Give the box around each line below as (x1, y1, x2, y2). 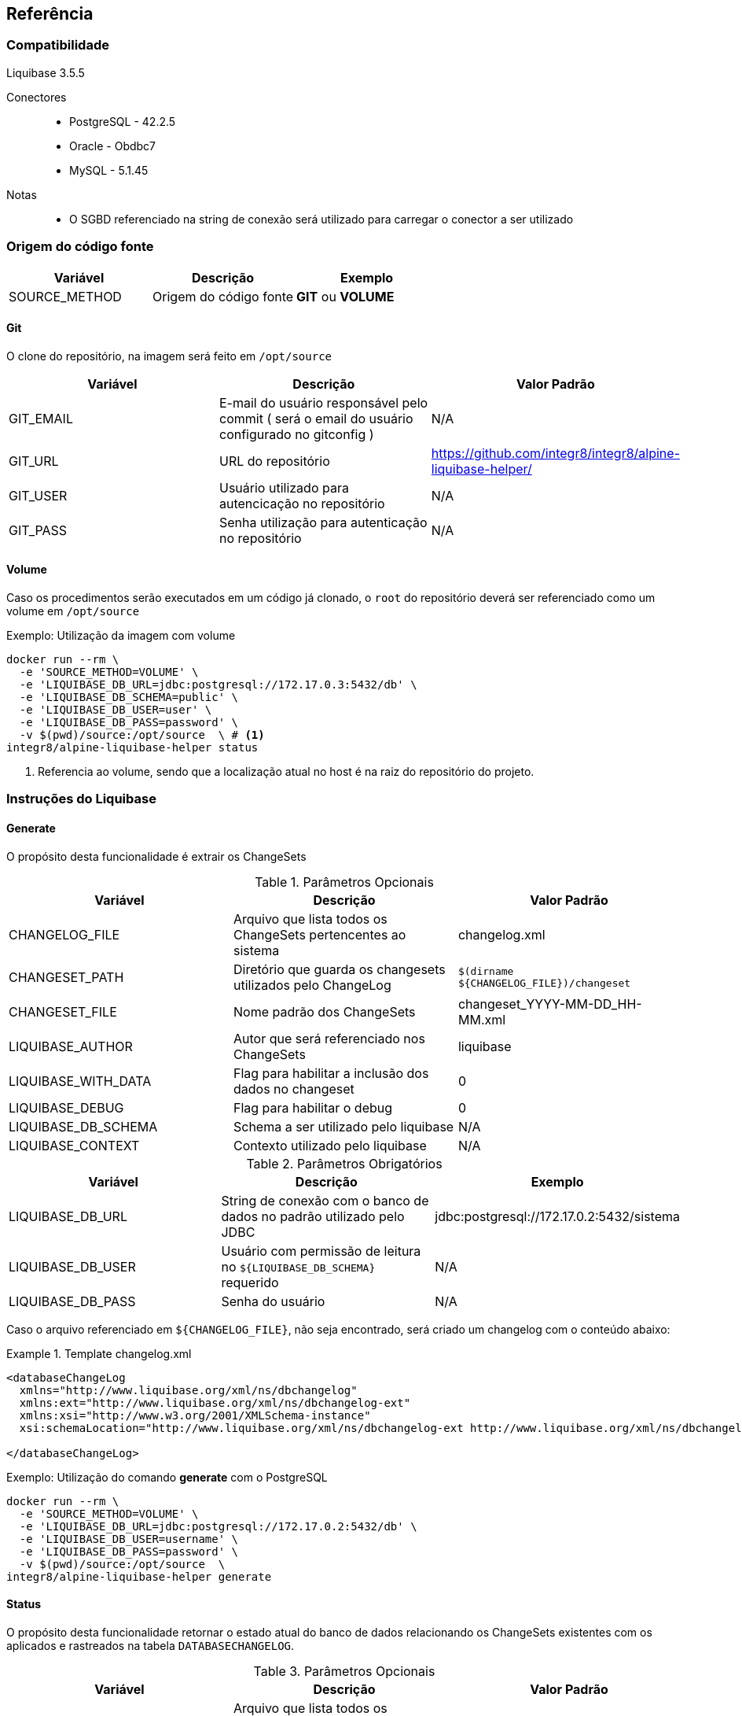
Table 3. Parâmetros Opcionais (253, 1662, 435, 1679)
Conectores (6, 90, 67, 104)
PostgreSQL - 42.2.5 (69, 114, 176, 128)
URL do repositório (219, 452, 330, 469)
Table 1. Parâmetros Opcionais (255, 873, 434, 890)
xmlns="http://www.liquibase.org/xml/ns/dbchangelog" (19, 1383, 358, 1397)
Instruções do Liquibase (6, 791, 156, 807)
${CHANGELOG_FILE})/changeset (457, 976, 631, 989)
